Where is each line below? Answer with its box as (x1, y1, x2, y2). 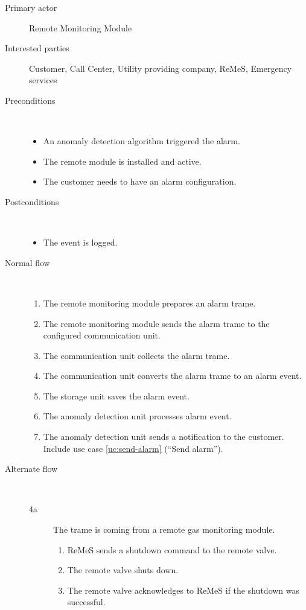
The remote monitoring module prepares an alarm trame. (43, 296, 256, 309)
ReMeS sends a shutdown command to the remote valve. (67, 543, 277, 556)
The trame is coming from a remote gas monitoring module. (53, 523, 275, 536)
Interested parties (5, 42, 69, 54)
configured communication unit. (43, 329, 161, 342)
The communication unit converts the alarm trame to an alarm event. (43, 369, 302, 382)
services (29, 74, 57, 86)
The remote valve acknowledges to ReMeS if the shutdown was (67, 583, 300, 596)
